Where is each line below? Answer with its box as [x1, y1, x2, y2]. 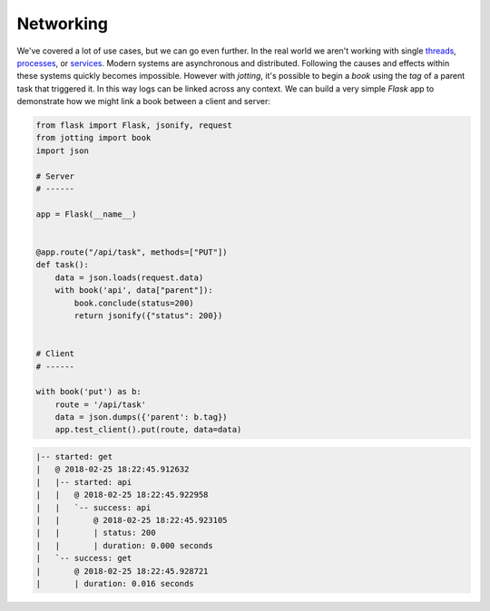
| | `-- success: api [35, 502, 152, 512]
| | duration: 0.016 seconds [35, 578, 194, 588]
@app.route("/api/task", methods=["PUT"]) [35, 247, 228, 257]
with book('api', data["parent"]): [54, 286, 213, 296]
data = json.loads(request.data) [54, 272, 204, 283]
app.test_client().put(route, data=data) [54, 424, 242, 435]
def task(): [35, 259, 90, 270]
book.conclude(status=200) [73, 297, 194, 308]
